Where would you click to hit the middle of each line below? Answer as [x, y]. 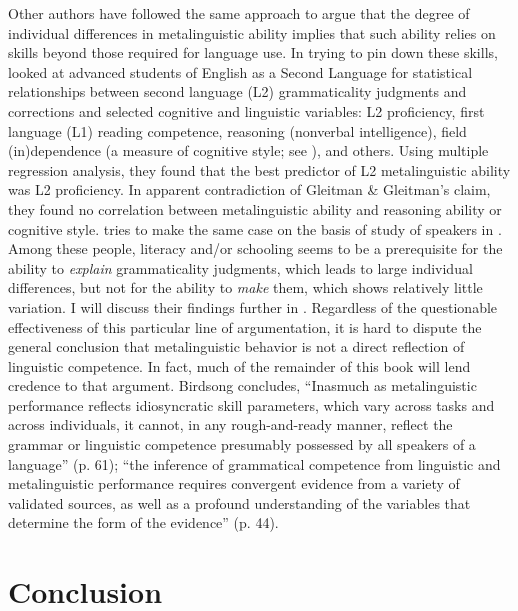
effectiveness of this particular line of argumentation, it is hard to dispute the [245, 326]
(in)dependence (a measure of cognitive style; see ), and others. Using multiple [248, 150]
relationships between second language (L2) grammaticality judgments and [237, 91]
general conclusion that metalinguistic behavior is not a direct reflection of [236, 346]
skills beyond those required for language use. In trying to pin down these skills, [253, 52]
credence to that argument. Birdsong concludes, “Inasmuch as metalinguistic [242, 385]
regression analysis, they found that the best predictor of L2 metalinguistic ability [259, 169]
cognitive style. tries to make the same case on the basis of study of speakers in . [255, 228]
